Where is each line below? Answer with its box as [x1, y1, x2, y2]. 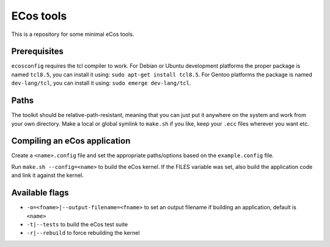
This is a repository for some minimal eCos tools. [11, 30, 134, 38]
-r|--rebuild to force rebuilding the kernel [26, 229, 140, 237]
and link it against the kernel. [11, 171, 84, 179]
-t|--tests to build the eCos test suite [26, 220, 128, 228]
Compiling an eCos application [11, 136, 131, 146]
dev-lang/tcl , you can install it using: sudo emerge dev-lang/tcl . [11, 79, 191, 87]
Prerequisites [11, 46, 64, 57]
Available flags [11, 188, 70, 198]
